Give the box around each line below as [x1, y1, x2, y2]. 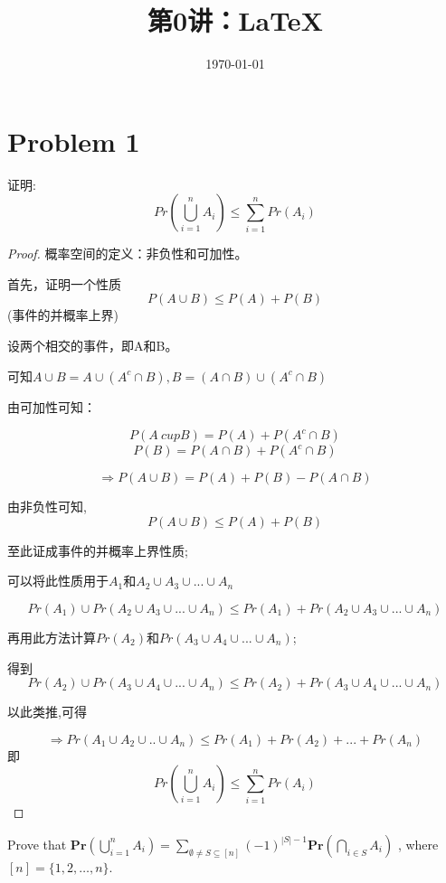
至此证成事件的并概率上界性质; [7, 540, 188, 559]
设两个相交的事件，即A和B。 [7, 336, 178, 355]
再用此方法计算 [7, 628, 96, 646]
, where [397, 834, 439, 853]
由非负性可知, [7, 497, 87, 516]
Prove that [7, 834, 67, 853]
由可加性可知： [7, 397, 96, 416]
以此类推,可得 [7, 702, 87, 721]
